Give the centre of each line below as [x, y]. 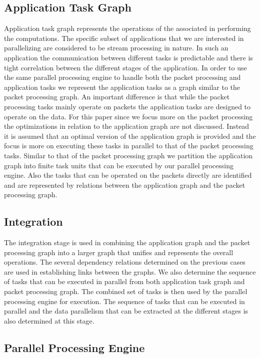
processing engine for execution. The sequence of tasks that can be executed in [124, 301]
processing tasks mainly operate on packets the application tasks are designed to [127, 106]
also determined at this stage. [49, 320]
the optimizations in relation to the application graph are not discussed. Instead [127, 126]
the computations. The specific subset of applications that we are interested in [124, 38]
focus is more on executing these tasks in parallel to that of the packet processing [129, 146]
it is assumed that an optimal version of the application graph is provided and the [130, 136]
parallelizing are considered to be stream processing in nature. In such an [116, 48]
